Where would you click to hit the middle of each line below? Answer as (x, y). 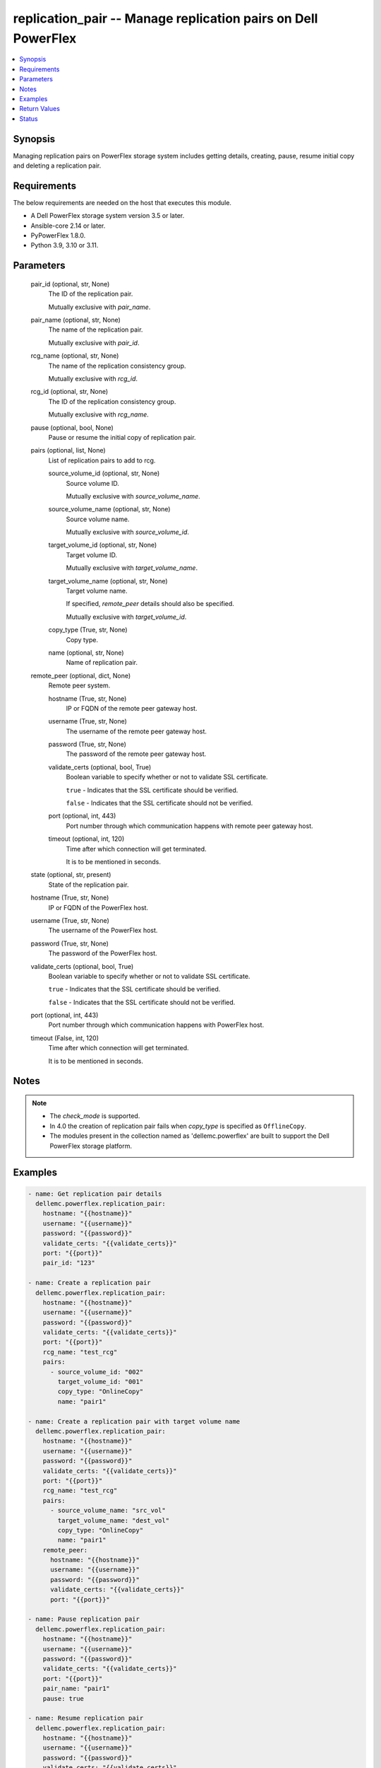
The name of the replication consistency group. (117, 366)
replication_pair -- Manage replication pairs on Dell (165, 18)
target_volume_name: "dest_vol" (113, 1520)
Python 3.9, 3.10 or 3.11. (65, 245)
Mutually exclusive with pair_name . (99, 307)
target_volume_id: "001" (101, 1382)
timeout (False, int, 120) (65, 1038)
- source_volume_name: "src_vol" (108, 1511)
